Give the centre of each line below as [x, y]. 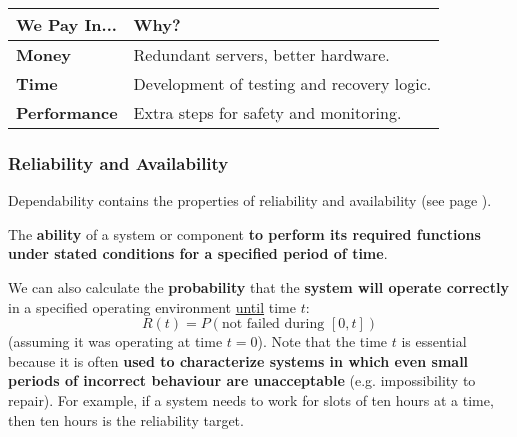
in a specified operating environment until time [152, 306]
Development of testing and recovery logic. [282, 83]
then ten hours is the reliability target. [126, 419]
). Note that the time [322, 341]
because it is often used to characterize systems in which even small [238, 360]
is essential [434, 341]
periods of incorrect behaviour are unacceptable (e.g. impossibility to [242, 380]
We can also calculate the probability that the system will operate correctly [258, 287]
